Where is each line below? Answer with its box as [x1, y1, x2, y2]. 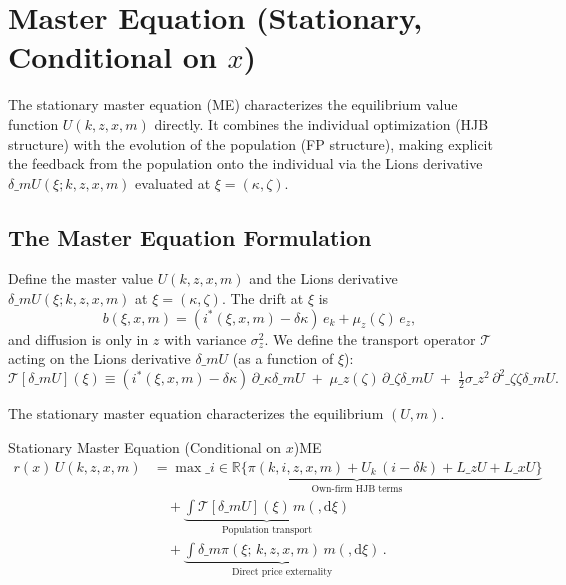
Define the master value [8, 268, 153, 289]
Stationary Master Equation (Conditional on [8, 436, 282, 457]
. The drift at [221, 288, 304, 309]
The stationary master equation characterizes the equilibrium [8, 403, 384, 424]
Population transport [221, 524, 312, 535]
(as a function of [232, 348, 334, 369]
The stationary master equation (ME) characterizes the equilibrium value [8, 94, 458, 115]
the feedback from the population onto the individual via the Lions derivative [8, 153, 483, 174]
